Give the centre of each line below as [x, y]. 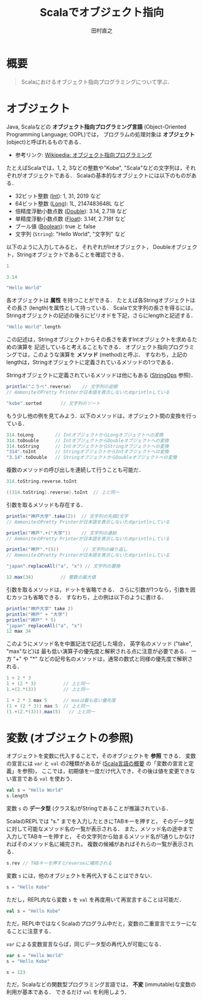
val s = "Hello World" [35, 790]
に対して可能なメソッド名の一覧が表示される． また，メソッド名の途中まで [100, 829]
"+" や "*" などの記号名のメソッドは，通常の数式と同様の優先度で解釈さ [103, 659]
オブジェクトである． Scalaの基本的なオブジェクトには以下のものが [107, 175]
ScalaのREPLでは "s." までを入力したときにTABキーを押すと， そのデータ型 [100, 821]
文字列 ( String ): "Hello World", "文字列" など [70, 234]
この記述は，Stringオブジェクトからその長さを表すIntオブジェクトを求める [99, 340]
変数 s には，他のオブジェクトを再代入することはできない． [81, 876]
